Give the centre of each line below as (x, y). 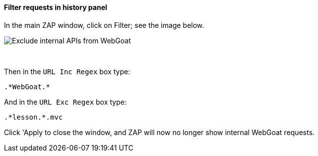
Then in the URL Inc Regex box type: (67, 71)
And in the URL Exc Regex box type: (65, 102)
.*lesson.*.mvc (34, 117)
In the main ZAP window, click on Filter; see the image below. (104, 25)
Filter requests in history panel (56, 7)
